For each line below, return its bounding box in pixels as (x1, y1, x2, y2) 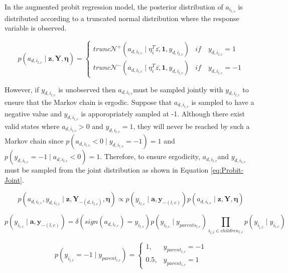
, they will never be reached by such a (133, 120, 250, 131)
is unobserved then (58, 84, 116, 94)
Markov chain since (5, 135, 64, 146)
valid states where (5, 120, 60, 131)
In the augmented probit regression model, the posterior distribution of (5, 2, 223, 12)
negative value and (5, 108, 62, 118)
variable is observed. (5, 23, 67, 33)
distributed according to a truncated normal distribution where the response (5, 13, 239, 23)
